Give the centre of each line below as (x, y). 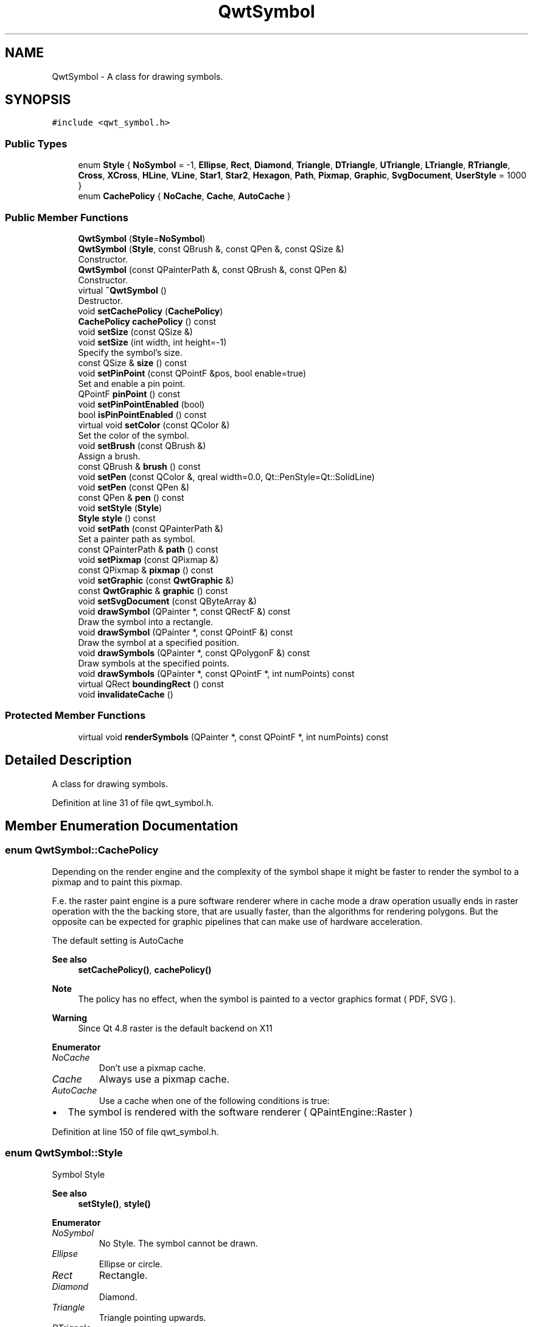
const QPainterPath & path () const (148, 549)
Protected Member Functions (75, 716)
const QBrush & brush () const (139, 466)
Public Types (36, 143)
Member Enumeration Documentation (122, 826)
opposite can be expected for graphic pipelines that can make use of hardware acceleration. (237, 921)
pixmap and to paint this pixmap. (117, 882)
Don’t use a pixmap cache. (152, 1067)
